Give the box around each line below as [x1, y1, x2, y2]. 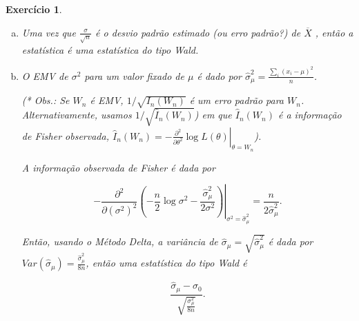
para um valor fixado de [84, 68, 184, 83]
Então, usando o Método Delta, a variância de [21, 234, 218, 249]
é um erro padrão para [189, 93, 284, 107]
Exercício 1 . [6, 2, 62, 16]
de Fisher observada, [21, 128, 109, 143]
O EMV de [21, 68, 68, 83]
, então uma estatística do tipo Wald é [86, 256, 247, 270]
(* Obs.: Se [21, 93, 70, 107]
